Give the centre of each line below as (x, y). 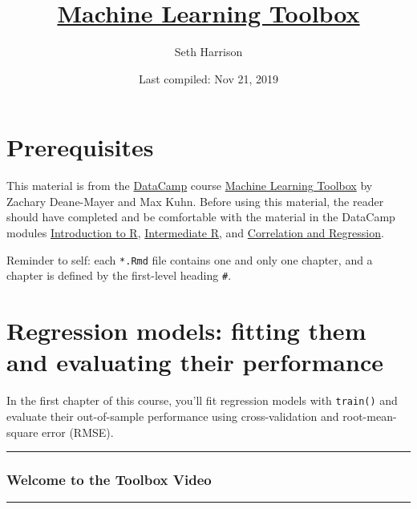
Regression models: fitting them (186, 331)
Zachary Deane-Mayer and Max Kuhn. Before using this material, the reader (195, 201)
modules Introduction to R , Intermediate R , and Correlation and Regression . (195, 233)
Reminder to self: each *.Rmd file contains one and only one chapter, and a (190, 259)
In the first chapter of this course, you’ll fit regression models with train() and (202, 400)
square (22, 432)
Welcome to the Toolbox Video (109, 480)
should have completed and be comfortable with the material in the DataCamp (201, 217)
